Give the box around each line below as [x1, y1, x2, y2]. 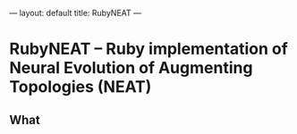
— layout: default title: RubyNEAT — [9, 8, 141, 18]
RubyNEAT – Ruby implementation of [9, 39, 288, 59]
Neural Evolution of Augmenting [9, 58, 253, 79]
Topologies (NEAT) [9, 77, 152, 97]
